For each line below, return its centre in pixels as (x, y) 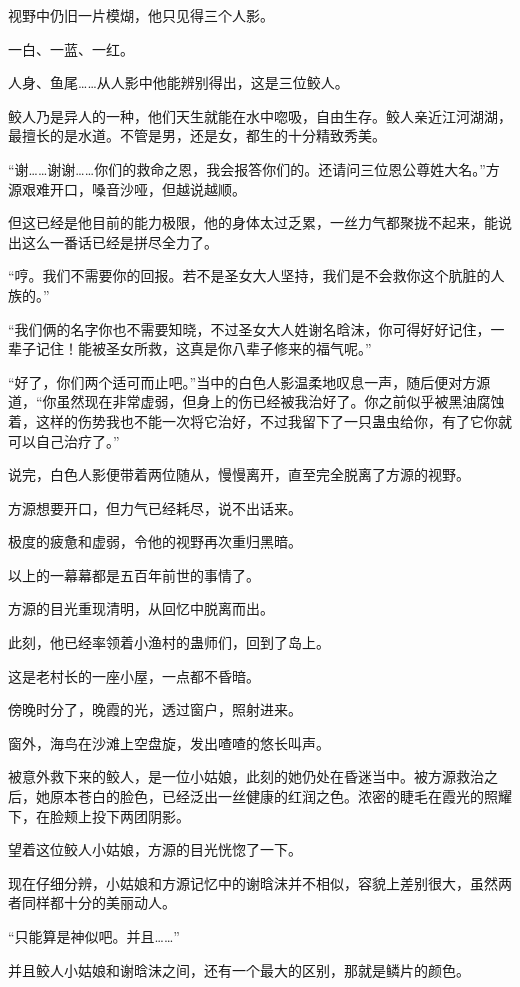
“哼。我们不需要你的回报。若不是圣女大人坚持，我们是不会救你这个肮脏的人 (256, 275)
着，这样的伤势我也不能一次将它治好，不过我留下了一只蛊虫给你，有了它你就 (260, 420)
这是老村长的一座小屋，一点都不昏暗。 (134, 675)
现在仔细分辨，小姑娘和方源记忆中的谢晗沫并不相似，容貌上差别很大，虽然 (253, 882)
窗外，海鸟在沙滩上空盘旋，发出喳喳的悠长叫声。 (169, 742)
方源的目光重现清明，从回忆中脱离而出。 (141, 608)
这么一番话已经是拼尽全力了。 (119, 241)
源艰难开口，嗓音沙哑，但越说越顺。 (127, 188)
